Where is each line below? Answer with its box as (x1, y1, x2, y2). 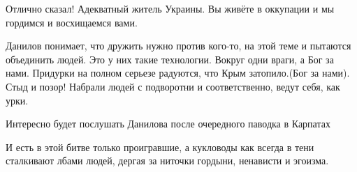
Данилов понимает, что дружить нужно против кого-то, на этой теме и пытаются (6, 38, 351, 53)
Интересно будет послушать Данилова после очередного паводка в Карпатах (6, 116, 330, 131)
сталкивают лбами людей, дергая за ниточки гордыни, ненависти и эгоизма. (6, 153, 329, 168)
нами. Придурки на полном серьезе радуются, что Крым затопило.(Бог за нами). (6, 65, 350, 80)
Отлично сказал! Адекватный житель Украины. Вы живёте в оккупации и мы (6, 1, 335, 15)
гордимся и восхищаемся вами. (6, 15, 138, 29)
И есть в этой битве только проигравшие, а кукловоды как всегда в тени (6, 139, 314, 154)
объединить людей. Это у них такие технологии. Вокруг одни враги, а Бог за (6, 52, 334, 66)
